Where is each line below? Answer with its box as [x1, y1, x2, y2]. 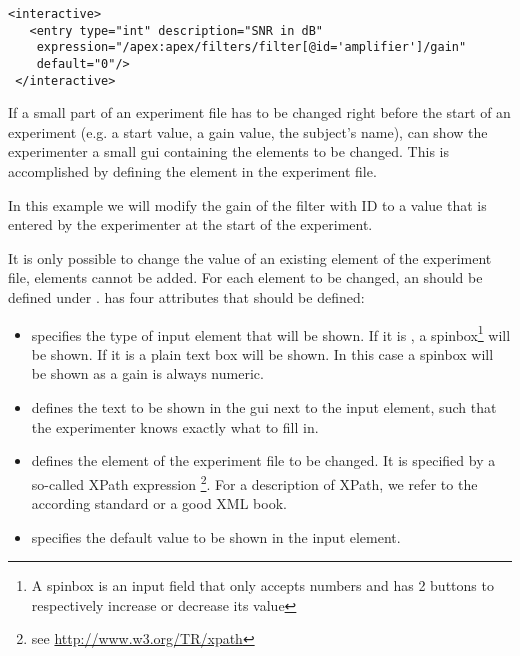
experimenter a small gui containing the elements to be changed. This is [8, 141, 449, 162]
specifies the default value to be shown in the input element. [31, 526, 401, 547]
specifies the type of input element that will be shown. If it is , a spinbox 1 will [31, 321, 511, 345]
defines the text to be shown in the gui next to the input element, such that [31, 397, 497, 418]
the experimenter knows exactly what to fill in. [31, 416, 319, 437]
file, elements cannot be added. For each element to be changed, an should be [8, 267, 483, 288]
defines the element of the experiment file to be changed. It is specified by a [31, 450, 496, 471]
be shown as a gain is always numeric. [31, 363, 264, 384]
